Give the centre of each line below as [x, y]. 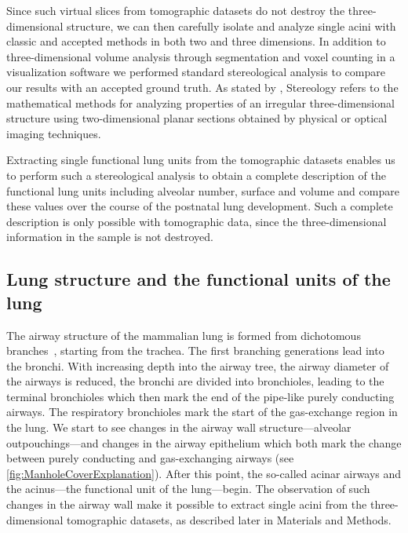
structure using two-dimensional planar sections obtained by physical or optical [197, 118]
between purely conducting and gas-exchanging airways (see [150, 458]
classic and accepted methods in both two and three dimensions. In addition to [196, 41]
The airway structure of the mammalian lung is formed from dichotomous [184, 335]
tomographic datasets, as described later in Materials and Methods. [229, 519]
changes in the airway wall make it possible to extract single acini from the [187, 504]
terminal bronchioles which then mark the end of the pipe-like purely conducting [200, 396]
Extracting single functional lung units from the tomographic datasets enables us [201, 160]
